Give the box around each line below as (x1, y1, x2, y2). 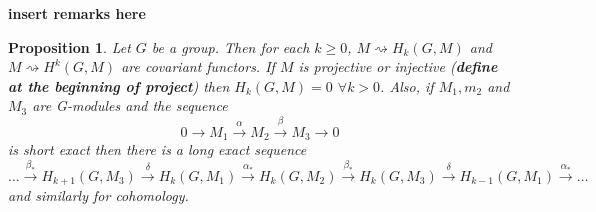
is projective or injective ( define (298, 56, 498, 77)
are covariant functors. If (121, 56, 275, 77)
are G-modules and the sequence (32, 95, 228, 116)
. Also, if (380, 75, 434, 96)
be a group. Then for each (151, 36, 310, 57)
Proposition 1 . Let (8, 36, 131, 57)
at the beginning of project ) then (8, 75, 230, 96)
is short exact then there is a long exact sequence (8, 139, 307, 160)
